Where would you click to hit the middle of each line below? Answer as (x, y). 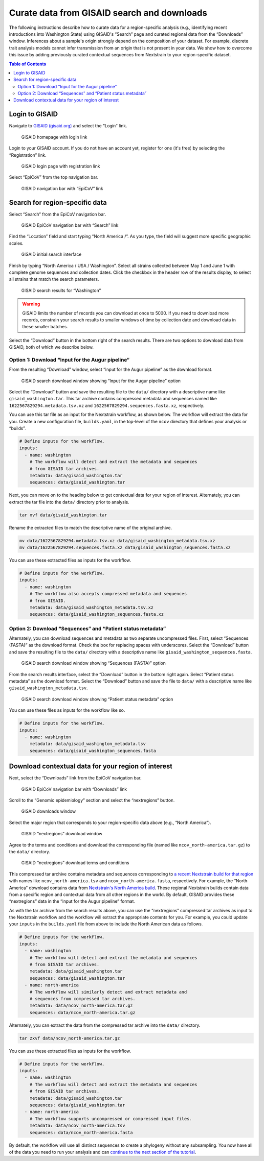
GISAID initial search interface (51, 254)
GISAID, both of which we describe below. (51, 347)
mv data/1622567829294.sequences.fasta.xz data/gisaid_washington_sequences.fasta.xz (125, 547)
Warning (31, 304)
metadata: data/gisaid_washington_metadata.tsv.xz (91, 607)
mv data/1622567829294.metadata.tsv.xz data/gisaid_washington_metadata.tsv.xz (117, 541)
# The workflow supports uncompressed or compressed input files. (111, 1119)
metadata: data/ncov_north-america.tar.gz (81, 1006)
